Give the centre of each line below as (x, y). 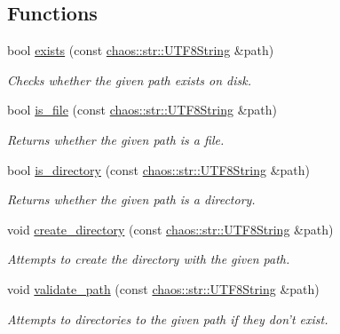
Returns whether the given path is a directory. (131, 199)
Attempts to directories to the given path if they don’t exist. (168, 318)
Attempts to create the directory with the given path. (149, 259)
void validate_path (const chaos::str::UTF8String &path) (163, 288)
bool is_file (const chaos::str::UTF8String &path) (142, 110)
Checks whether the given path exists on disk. (130, 80)
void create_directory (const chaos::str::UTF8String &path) (170, 229)
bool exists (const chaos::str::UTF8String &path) (141, 50)
